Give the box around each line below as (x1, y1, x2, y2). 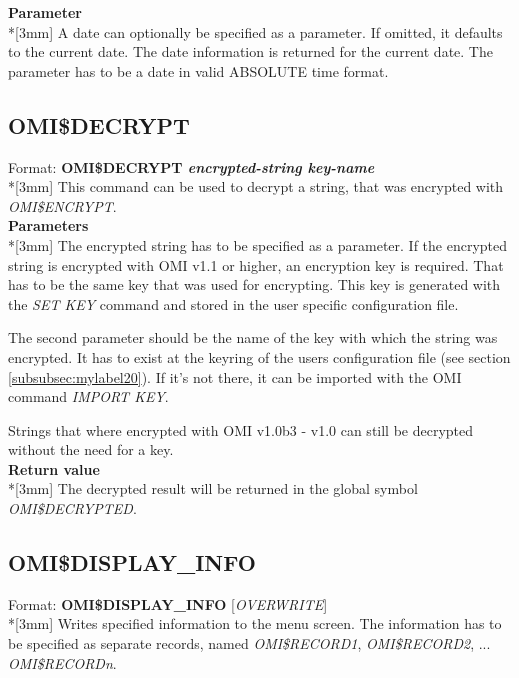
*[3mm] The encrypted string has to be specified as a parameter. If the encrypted (8, 234, 508, 255)
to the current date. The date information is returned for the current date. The (8, 41, 493, 62)
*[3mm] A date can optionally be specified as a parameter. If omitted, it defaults (8, 21, 503, 42)
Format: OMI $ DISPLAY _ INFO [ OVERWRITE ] (8, 593, 328, 614)
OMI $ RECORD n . (8, 652, 117, 673)
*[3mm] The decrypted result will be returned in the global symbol (8, 478, 418, 499)
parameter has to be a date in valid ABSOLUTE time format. (8, 60, 389, 81)
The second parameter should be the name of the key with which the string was (8, 327, 498, 348)
